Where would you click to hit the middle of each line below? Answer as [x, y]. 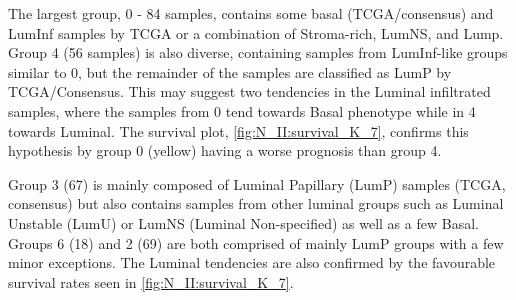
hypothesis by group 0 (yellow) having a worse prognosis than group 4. [225, 150]
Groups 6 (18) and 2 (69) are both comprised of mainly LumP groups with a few [256, 242]
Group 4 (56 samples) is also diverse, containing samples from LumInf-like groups [258, 52]
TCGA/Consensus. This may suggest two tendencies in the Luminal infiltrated [249, 91]
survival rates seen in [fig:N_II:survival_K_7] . [151, 281]
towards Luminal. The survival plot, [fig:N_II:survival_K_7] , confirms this [238, 130]
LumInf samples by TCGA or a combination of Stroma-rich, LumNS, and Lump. [256, 32]
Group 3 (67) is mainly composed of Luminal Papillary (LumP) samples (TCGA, [257, 183]
